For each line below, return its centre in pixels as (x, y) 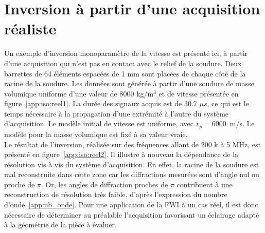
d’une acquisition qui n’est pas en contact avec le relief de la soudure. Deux (123, 63)
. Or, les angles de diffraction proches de (104, 184)
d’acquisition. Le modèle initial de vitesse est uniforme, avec (99, 123)
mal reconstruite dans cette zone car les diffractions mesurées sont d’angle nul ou (132, 174)
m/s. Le (242, 123)
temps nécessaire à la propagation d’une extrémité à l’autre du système (117, 113)
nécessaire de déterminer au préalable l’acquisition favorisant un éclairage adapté (132, 214)
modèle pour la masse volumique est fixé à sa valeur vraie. (96, 134)
